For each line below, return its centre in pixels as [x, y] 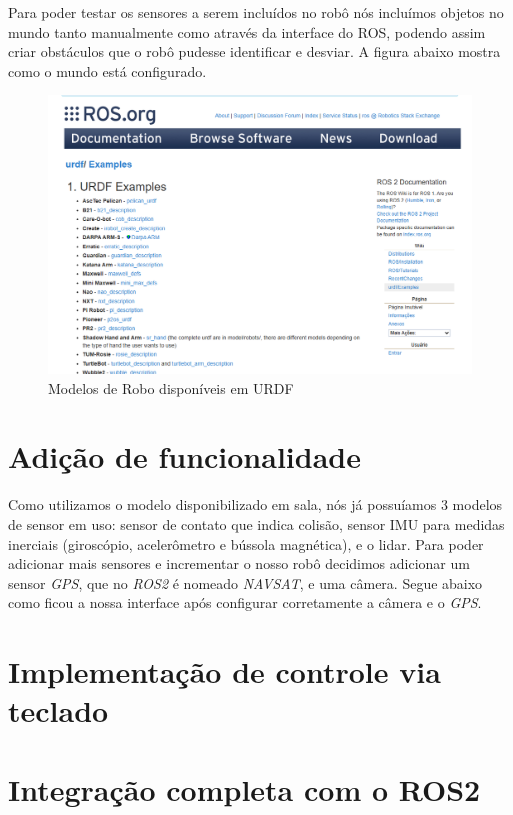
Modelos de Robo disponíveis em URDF [171, 387]
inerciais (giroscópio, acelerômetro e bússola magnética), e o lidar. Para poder [246, 543]
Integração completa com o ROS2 [244, 788]
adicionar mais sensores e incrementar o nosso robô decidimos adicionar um [239, 563]
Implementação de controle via [224, 671]
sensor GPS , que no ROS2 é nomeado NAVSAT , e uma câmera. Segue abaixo [245, 582]
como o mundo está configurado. [107, 70]
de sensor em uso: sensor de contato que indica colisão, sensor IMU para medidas [256, 523]
